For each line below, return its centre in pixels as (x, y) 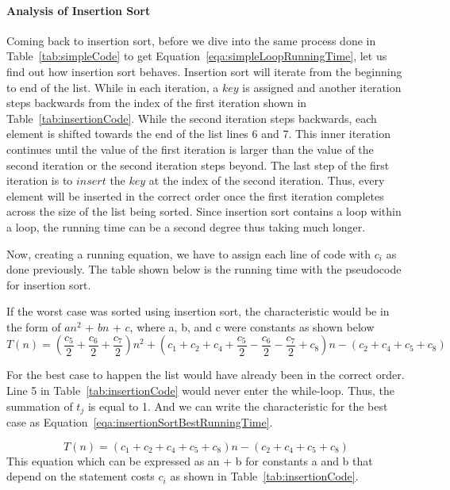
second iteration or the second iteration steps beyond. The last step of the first (198, 165)
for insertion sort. (49, 284)
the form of (34, 326)
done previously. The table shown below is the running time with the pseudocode (204, 269)
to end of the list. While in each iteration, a (113, 87)
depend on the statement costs (81, 476)
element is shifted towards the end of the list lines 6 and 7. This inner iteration (198, 134)
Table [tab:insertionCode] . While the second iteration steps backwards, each (192, 118)
